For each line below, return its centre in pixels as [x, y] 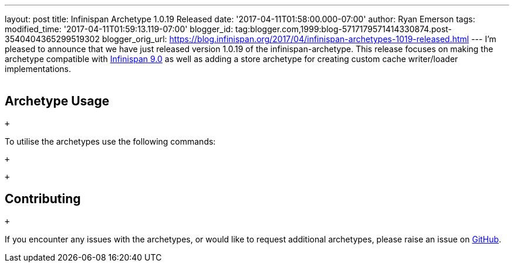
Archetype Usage [57, 101]
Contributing [43, 199]
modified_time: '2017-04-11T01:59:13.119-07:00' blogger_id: [119, 29]
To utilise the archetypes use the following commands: [110, 141]
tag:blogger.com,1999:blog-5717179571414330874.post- [344, 29]
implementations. [38, 69]
